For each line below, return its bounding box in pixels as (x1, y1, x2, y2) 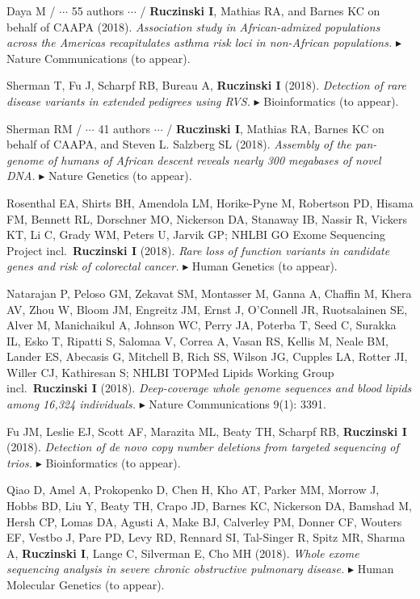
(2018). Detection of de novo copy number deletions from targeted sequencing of (6, 438, 399, 455)
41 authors (98, 119, 151, 136)
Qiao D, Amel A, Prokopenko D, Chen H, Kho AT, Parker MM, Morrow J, (6, 481, 380, 498)
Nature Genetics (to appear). (48, 167, 192, 184)
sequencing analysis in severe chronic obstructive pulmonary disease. (6, 560, 345, 577)
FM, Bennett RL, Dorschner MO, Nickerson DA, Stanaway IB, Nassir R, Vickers (6, 210, 407, 227)
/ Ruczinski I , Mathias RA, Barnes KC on (166, 119, 384, 136)
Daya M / (6, 2, 56, 19)
